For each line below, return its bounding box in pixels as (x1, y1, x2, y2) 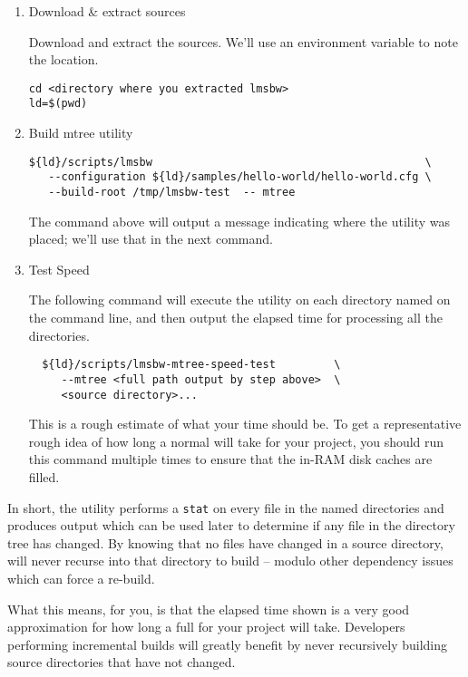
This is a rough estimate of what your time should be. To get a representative (28, 414, 462, 433)
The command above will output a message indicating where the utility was (28, 211, 450, 230)
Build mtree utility (28, 123, 133, 142)
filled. (28, 467, 60, 486)
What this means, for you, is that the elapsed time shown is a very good (7, 599, 410, 618)
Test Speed (28, 259, 90, 278)
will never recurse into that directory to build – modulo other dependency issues (7, 551, 453, 570)
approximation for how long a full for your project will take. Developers (7, 617, 405, 636)
